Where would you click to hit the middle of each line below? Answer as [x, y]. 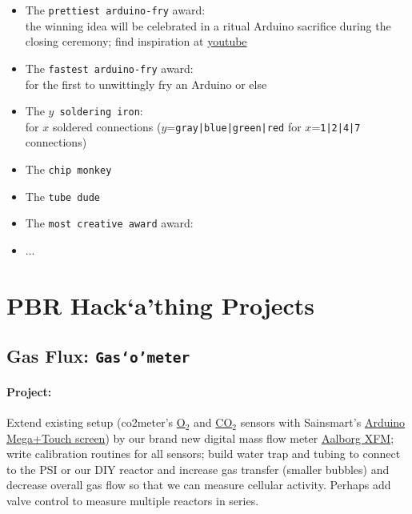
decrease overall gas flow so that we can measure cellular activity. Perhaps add [199, 485]
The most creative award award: [109, 223]
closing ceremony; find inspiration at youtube [136, 41]
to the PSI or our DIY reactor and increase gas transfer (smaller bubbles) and [198, 469]
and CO [213, 422]
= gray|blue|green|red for [234, 126]
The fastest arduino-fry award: [109, 68]
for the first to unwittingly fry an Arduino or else [146, 84]
